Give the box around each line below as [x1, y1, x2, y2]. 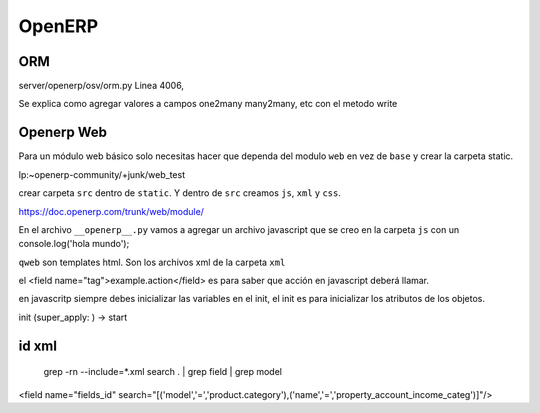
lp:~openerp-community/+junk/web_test [18, 168, 185, 180]
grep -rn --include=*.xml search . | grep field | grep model [43, 366, 282, 378]
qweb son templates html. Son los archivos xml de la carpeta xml [18, 256, 286, 268]
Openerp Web [18, 124, 107, 141]
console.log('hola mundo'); [18, 238, 130, 250]
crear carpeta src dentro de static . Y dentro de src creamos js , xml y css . [18, 187, 342, 199]
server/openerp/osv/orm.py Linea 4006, [18, 80, 185, 92]
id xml [18, 337, 57, 354]
